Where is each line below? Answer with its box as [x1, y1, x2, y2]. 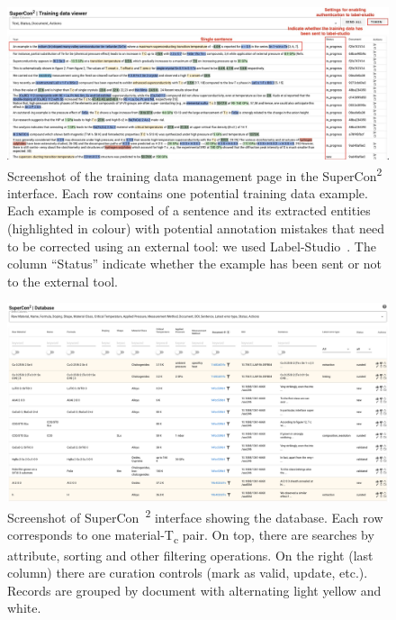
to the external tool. [7, 271, 118, 290]
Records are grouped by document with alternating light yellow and [7, 580, 382, 599]
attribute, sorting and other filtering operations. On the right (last [7, 545, 373, 564]
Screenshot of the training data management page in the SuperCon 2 [7, 163, 382, 185]
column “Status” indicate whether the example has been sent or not [7, 254, 382, 273]
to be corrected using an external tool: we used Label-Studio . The [7, 236, 376, 255]
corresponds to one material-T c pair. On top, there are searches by [7, 525, 374, 547]
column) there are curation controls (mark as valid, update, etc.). [7, 563, 368, 582]
